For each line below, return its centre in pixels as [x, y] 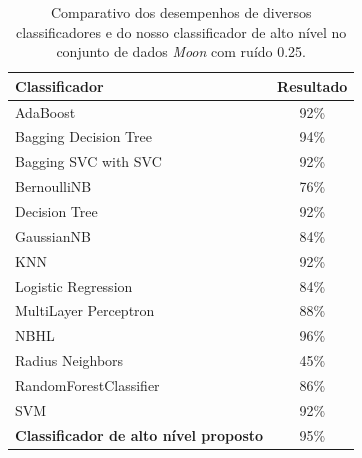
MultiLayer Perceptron [85, 310]
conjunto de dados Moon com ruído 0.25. [181, 51]
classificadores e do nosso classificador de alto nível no [181, 31]
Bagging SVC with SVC [88, 161]
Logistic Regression [74, 285]
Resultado [312, 85]
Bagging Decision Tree [83, 136]
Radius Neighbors [69, 360]
